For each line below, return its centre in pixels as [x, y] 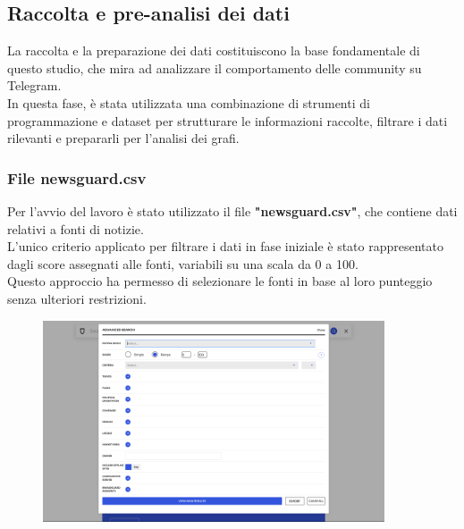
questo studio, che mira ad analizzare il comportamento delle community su [215, 67]
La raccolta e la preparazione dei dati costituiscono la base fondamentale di [214, 50]
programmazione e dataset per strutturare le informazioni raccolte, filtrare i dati [228, 120]
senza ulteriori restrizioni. [77, 298]
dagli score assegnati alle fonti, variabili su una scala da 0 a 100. [183, 263]
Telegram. [34, 85]
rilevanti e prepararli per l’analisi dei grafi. [123, 138]
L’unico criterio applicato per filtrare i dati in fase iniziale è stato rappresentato [225, 246]
